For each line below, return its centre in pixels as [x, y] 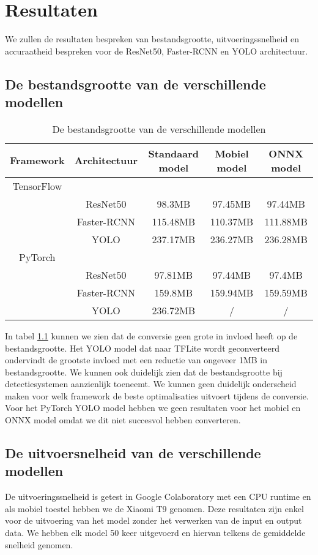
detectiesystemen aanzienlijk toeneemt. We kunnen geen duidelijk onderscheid [151, 384]
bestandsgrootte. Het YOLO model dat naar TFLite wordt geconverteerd [142, 348]
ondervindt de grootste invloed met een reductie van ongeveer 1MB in [136, 360]
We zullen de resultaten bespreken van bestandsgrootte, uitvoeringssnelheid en [152, 39]
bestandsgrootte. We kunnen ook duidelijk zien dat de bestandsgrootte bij [144, 372]
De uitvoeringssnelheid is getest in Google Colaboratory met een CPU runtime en [158, 496]
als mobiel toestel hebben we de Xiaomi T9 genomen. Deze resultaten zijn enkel [154, 508]
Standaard [174, 153]
